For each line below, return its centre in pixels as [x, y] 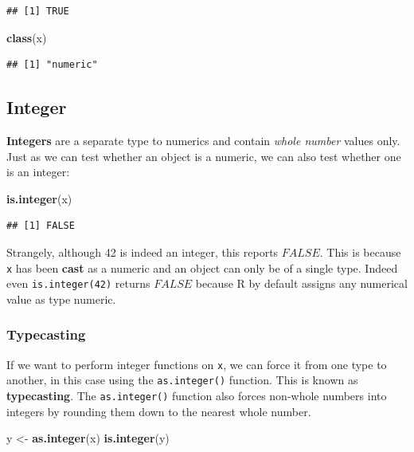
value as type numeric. [61, 299]
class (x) [27, 37]
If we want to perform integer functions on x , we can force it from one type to [197, 364]
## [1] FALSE [41, 226]
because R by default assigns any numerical [301, 283]
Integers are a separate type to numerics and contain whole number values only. [203, 140]
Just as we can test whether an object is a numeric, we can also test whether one [204, 156]
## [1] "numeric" [52, 65]
